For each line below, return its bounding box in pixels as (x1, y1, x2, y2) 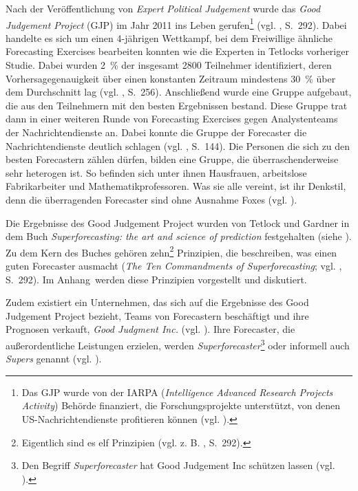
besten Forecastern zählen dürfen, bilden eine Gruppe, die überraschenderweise (6, 152, 339, 166)
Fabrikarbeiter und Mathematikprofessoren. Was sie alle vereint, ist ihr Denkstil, (6, 179, 346, 193)
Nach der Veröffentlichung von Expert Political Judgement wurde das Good (6, 1, 321, 15)
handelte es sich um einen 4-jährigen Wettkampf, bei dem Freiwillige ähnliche (6, 30, 333, 45)
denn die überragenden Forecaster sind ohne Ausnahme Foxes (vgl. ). (6, 192, 297, 206)
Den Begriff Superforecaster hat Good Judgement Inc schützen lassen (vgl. (21, 458, 335, 472)
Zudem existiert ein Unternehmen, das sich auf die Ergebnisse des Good (6, 295, 309, 309)
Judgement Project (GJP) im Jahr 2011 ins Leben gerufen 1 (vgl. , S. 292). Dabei (6, 15, 347, 32)
